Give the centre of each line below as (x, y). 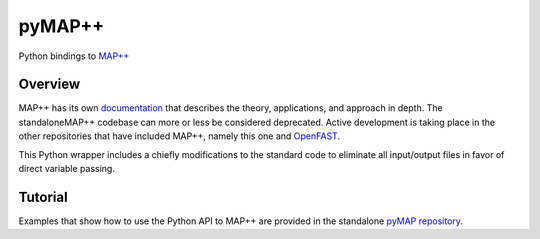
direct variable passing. (66, 169)
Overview (49, 84)
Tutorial (43, 196)
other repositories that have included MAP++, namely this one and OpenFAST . (179, 136)
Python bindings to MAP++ (74, 56)
